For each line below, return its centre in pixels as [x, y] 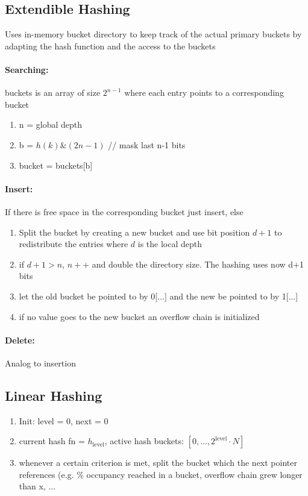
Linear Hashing [54, 395]
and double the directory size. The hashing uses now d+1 [198, 264]
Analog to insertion [40, 363]
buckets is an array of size [53, 93]
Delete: [20, 340]
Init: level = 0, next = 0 [64, 420]
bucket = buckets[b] [56, 165]
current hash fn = [52, 441]
